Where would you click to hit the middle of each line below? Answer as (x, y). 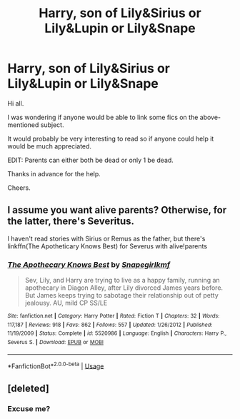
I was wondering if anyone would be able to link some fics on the (103, 117)
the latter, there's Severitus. (71, 222)
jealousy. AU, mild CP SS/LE (66, 303)
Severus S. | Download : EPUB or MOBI (55, 343)
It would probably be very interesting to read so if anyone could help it (111, 138)
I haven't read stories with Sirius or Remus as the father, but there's (106, 238)
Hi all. (16, 103)
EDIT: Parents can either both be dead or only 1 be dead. (90, 160)
